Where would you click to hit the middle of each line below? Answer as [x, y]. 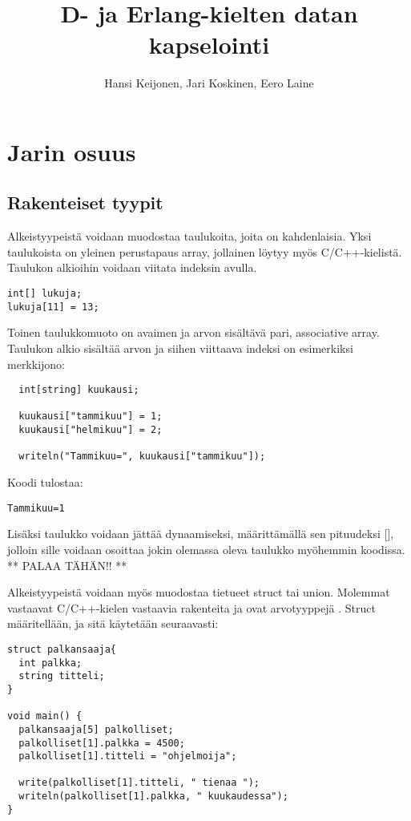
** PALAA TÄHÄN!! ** [67, 565]
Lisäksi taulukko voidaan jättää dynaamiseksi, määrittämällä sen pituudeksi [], [201, 534]
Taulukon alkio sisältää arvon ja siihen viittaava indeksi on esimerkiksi [180, 348]
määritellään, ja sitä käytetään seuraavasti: [113, 623]
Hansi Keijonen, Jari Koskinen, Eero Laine [209, 83]
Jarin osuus [72, 151]
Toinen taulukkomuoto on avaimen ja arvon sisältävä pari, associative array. [193, 332]
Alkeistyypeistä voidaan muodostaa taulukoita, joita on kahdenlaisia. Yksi [189, 236]
